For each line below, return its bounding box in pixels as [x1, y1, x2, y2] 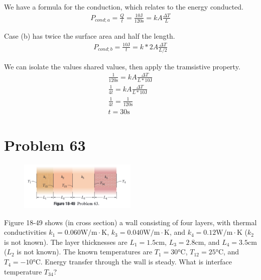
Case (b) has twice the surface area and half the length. [4, 31, 175, 41]
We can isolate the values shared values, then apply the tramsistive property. [4, 61, 240, 71]
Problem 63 [4, 134, 86, 155]
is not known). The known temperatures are [17, 246, 153, 257]
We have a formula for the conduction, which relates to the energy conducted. [4, 2, 244, 12]
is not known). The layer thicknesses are [4, 236, 127, 247]
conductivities [4, 227, 47, 237]
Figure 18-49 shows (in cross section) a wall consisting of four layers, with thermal [4, 217, 257, 227]
